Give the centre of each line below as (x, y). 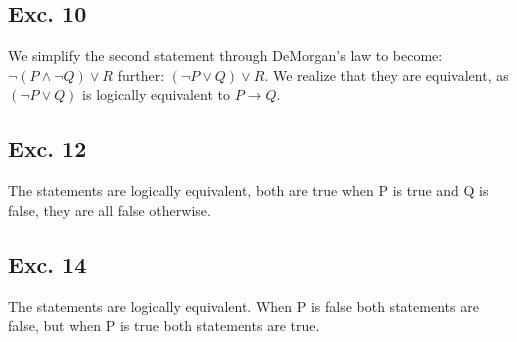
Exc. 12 (47, 148)
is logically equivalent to (156, 94)
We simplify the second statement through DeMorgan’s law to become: (225, 55)
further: (141, 74)
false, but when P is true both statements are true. (164, 325)
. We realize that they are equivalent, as (386, 74)
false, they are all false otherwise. (109, 209)
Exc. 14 (47, 263)
